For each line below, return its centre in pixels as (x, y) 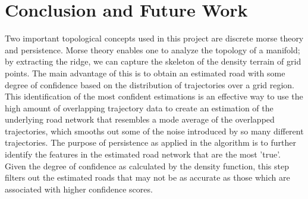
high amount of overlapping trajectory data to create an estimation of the (139, 107)
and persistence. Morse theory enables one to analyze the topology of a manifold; (153, 49)
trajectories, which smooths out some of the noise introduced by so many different (154, 131)
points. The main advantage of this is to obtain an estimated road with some (145, 73)
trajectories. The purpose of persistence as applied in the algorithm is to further (150, 142)
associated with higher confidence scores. (79, 189)
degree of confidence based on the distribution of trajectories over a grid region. (150, 84)
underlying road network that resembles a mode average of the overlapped (140, 119)
